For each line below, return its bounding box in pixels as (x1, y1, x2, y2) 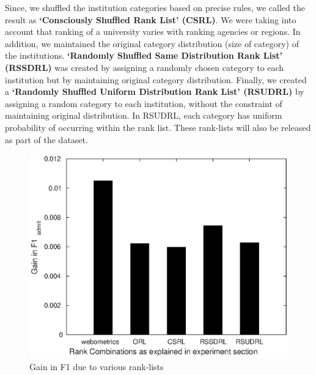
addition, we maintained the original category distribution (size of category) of (5, 37, 299, 50)
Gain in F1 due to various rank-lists (29, 360, 164, 373)
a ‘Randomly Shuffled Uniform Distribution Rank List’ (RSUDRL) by (5, 85, 304, 98)
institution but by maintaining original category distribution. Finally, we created (5, 73, 307, 86)
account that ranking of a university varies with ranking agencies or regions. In (5, 25, 301, 38)
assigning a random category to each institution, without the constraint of (5, 97, 282, 110)
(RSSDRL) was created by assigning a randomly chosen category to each (5, 61, 284, 73)
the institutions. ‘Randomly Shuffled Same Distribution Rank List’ (5, 49, 282, 62)
